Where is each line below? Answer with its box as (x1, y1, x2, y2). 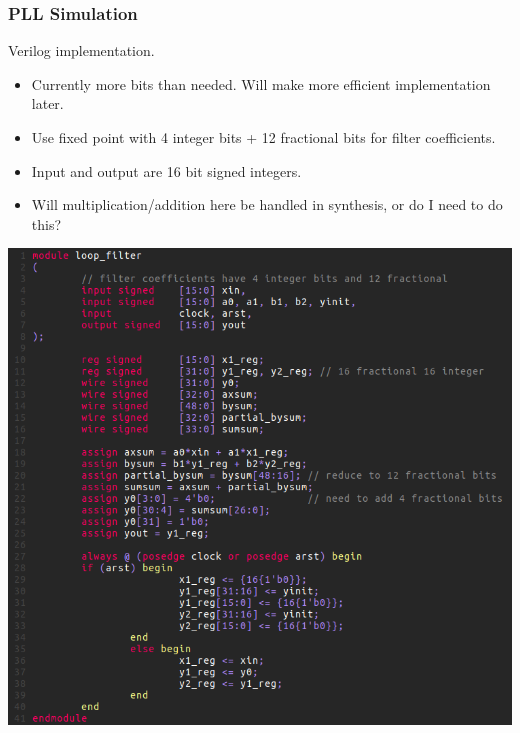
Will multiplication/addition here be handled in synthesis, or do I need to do (31, 194, 503, 215)
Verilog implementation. (8, 40, 155, 61)
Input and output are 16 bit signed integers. (31, 160, 302, 181)
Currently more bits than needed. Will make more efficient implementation (31, 73, 491, 94)
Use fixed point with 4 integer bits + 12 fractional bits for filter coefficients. (31, 127, 496, 147)
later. (31, 93, 64, 114)
